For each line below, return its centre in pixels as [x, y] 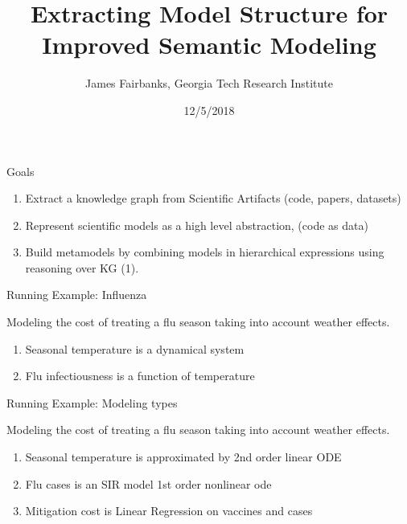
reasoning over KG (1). [82, 267]
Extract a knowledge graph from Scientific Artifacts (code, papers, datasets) [213, 198]
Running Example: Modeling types [92, 402]
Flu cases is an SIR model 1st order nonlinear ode [148, 483]
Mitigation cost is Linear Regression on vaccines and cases [169, 511]
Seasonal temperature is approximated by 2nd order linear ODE [183, 457]
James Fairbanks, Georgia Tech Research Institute [209, 83]
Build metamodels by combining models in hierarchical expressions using [205, 252]
